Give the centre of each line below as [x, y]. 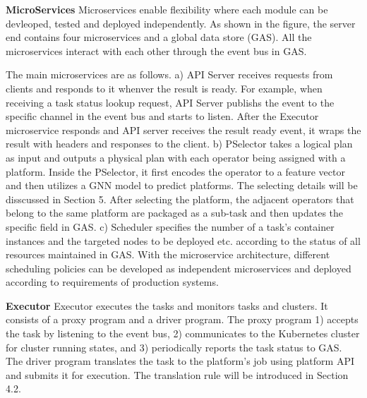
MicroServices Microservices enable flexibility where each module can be [167, 9]
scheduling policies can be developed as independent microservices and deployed [179, 268]
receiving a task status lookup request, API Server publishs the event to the [170, 102]
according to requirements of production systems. [112, 282]
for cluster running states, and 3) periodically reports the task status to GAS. [174, 347]
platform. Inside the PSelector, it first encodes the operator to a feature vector [175, 171]
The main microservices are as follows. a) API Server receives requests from [169, 74]
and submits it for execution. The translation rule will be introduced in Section [177, 374]
